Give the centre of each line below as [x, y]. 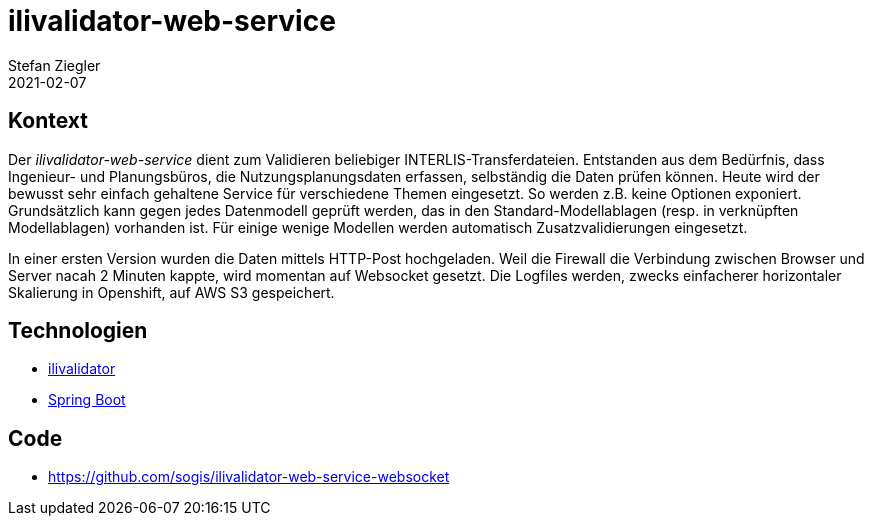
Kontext [48, 121]
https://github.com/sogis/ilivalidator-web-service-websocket [249, 477]
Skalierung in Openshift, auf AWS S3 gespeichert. [171, 292]
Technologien [78, 331]
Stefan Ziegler [54, 65]
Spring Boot [87, 400]
